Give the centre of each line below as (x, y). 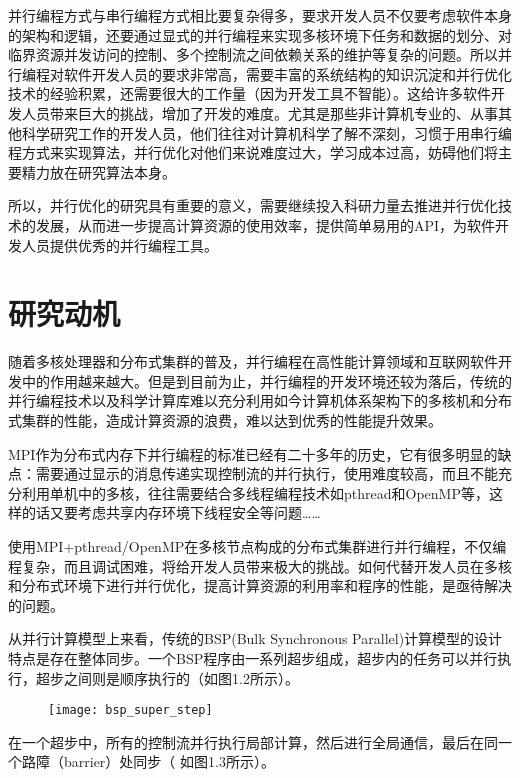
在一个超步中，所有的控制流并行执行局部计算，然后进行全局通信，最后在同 (253, 741)
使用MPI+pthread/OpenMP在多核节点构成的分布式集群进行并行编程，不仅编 (257, 546)
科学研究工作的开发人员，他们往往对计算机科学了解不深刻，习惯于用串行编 (266, 132)
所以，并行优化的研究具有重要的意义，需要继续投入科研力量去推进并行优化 (253, 205)
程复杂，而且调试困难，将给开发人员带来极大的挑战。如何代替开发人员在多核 (260, 565)
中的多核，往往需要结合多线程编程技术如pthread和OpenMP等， (283, 492)
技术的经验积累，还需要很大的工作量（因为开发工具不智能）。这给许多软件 (249, 93)
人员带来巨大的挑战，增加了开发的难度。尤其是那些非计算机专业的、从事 (259, 112)
